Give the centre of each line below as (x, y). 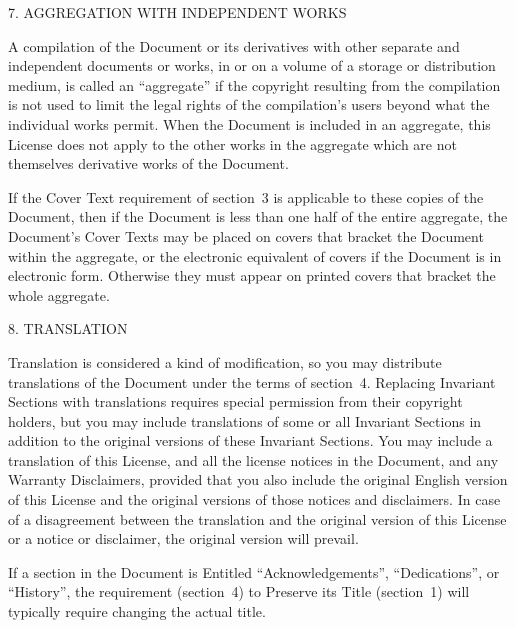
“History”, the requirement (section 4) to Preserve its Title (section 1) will (239, 591)
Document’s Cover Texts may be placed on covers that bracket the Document (246, 235)
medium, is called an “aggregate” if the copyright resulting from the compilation (254, 84)
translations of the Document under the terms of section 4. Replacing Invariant (252, 381)
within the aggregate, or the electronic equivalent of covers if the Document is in (255, 255)
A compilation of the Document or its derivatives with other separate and (234, 45)
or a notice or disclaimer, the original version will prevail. (183, 538)
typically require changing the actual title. (137, 611)
